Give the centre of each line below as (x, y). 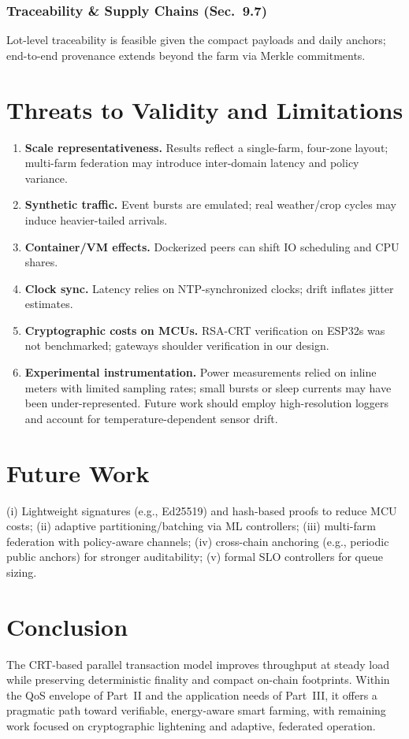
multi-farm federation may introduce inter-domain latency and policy (192, 163)
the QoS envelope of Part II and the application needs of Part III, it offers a (192, 694)
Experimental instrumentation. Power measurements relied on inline (201, 372)
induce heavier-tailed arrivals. (96, 219)
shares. (41, 262)
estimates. (49, 304)
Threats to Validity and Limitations (205, 109)
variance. (46, 178)
